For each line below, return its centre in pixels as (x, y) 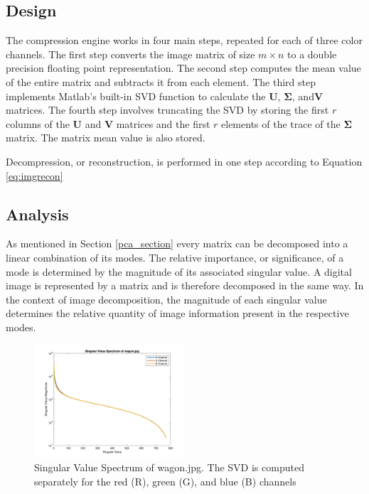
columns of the (38, 123)
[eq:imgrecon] (34, 175)
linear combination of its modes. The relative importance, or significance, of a (175, 257)
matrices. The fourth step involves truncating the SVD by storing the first (167, 110)
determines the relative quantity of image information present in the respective (177, 313)
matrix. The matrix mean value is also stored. (106, 138)
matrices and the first (163, 123)
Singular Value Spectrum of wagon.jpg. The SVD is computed (169, 467)
